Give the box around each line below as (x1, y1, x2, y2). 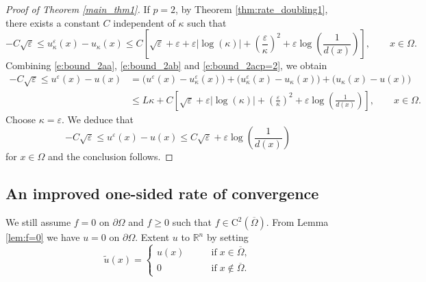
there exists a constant (5, 15, 100, 29)
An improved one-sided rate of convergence (5, 183, 319, 204)
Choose (5, 112, 36, 126)
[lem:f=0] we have (5, 230, 80, 244)
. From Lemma (266, 215, 329, 229)
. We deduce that (61, 112, 134, 126)
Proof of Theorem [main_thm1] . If (5, 2, 150, 16)
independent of (113, 15, 175, 29)
